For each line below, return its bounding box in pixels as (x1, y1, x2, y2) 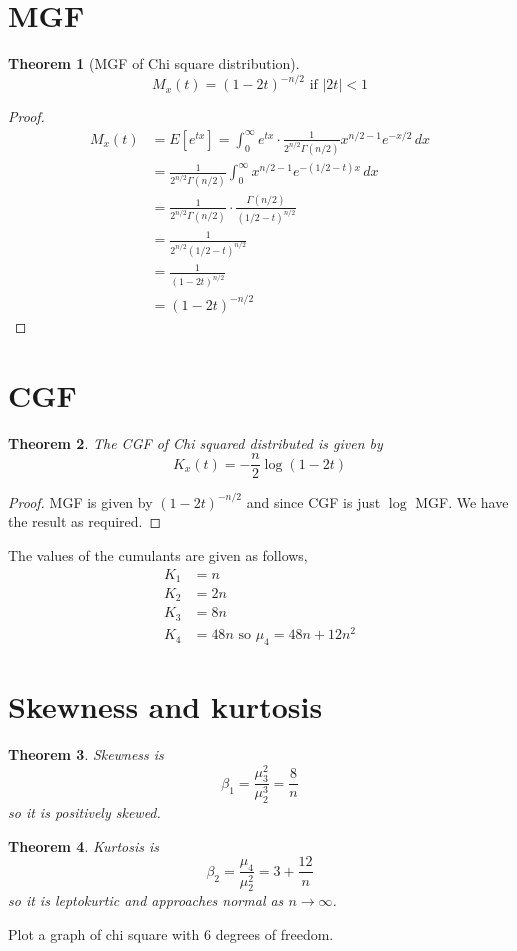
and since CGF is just (246, 491, 381, 512)
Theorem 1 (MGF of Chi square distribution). (8, 53, 300, 74)
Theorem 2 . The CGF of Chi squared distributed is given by (8, 432, 383, 453)
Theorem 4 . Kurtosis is (8, 835, 160, 856)
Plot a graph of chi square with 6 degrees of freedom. (8, 923, 334, 944)
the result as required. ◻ (8, 511, 162, 532)
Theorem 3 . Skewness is (8, 743, 164, 764)
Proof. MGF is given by (8, 491, 153, 512)
